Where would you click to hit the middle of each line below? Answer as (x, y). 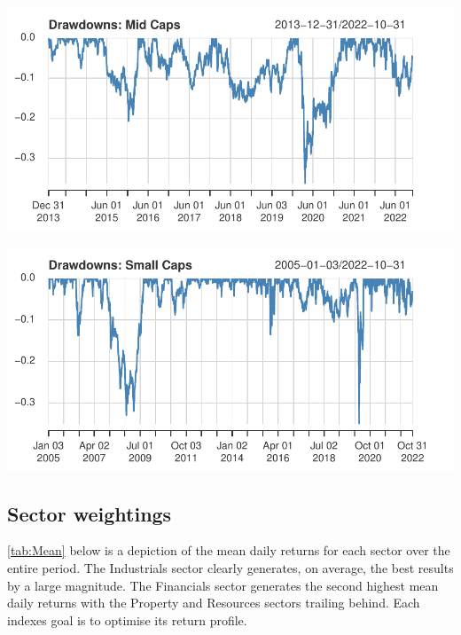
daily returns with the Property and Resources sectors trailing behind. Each (214, 603)
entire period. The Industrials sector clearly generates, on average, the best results (230, 567)
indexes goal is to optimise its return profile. (127, 619)
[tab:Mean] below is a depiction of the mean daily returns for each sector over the (229, 550)
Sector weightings (90, 513)
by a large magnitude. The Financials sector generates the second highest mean (223, 585)
